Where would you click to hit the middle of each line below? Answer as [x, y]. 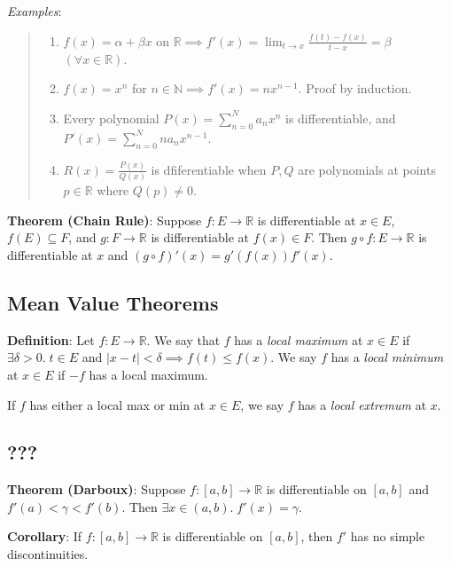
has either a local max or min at [117, 404]
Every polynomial [111, 118]
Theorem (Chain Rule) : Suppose [105, 220]
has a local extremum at [362, 404]
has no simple [388, 536]
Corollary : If [45, 536]
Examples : [35, 11]
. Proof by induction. [355, 88]
